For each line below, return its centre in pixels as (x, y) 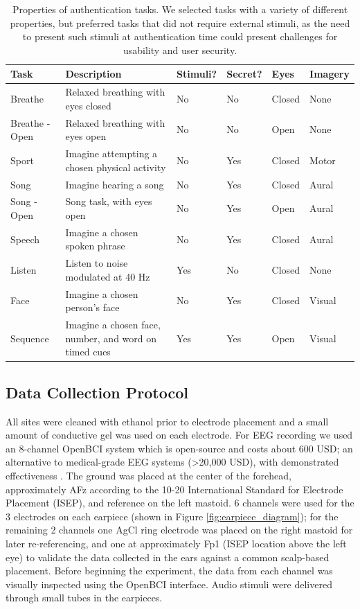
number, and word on (111, 338)
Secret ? (244, 74)
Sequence (30, 338)
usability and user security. (180, 50)
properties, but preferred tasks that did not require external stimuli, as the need (180, 23)
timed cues (88, 352)
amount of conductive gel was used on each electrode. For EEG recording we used (179, 435)
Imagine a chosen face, (113, 325)
